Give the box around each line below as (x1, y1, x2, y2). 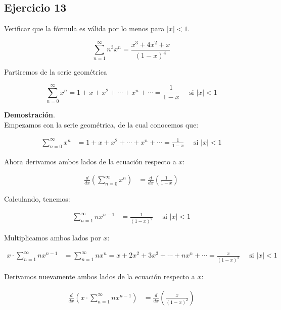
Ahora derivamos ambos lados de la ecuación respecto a (4, 156, 176, 166)
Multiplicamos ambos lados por (4, 232, 101, 243)
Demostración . (4, 109, 55, 119)
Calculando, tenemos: (4, 194, 70, 204)
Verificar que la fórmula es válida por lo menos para (4, 23, 165, 34)
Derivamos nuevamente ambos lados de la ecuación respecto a (4, 271, 195, 282)
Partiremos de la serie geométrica (4, 67, 107, 77)
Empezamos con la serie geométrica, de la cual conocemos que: (4, 119, 199, 130)
